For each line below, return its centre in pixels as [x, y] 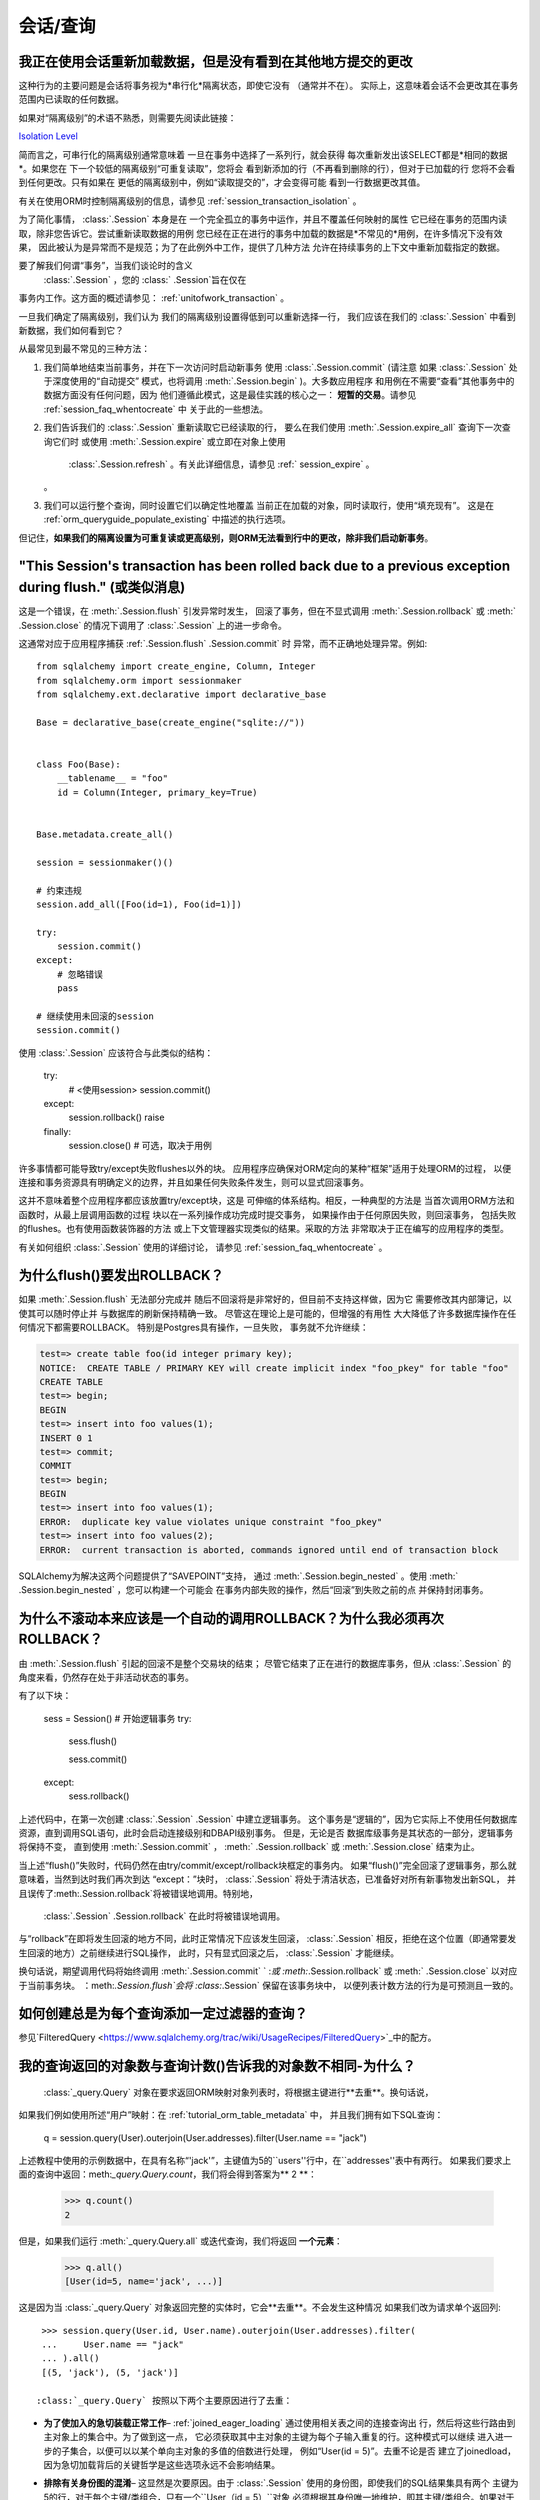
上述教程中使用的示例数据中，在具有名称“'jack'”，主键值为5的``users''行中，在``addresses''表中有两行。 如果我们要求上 [265, 2161]
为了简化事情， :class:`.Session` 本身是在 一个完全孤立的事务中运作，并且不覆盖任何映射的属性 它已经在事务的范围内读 [262, 219]
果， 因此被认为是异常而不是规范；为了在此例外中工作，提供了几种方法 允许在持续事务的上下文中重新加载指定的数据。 [261, 247]
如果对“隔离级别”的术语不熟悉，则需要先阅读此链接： [127, 117]
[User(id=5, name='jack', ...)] [144, 2281]
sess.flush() [93, 1741]
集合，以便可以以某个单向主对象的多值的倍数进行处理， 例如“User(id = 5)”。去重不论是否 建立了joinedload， [293, 2451]
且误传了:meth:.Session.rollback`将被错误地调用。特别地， [138, 1893]
